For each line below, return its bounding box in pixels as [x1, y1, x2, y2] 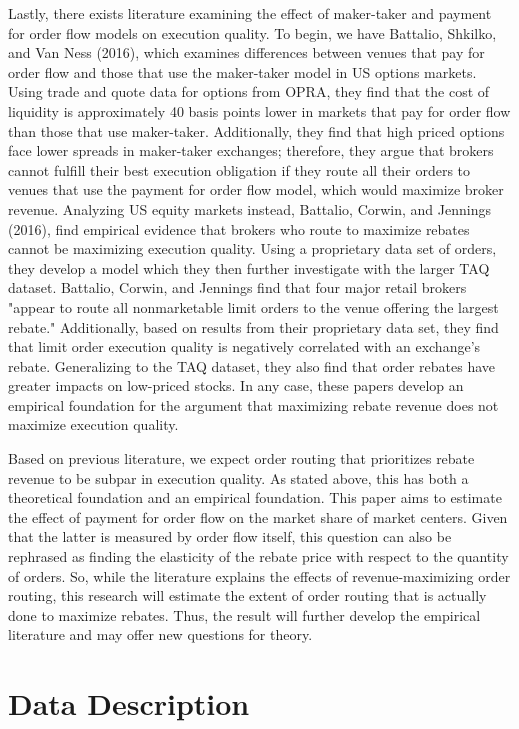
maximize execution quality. [8, 414, 179, 435]
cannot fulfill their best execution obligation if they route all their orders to [8, 159, 471, 180]
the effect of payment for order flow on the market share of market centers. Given [8, 506, 508, 527]
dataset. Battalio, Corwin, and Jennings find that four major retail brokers [8, 277, 467, 298]
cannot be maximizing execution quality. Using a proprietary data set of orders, [8, 238, 497, 259]
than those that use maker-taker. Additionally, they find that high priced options [8, 120, 505, 141]
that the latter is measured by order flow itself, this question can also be [8, 526, 452, 547]
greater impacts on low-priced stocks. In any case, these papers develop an [8, 375, 464, 396]
